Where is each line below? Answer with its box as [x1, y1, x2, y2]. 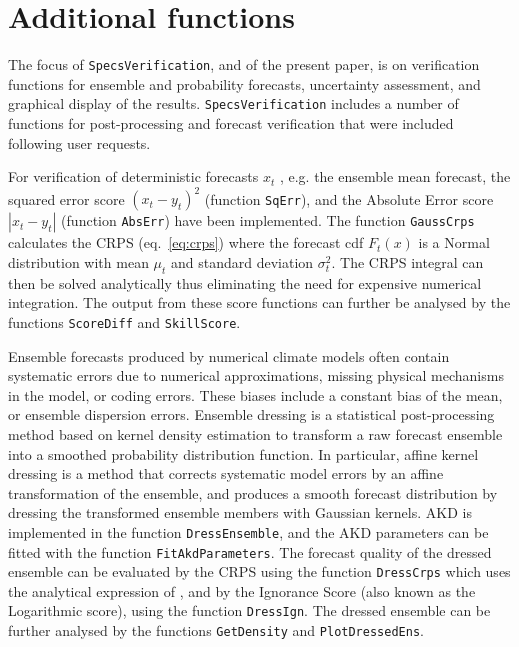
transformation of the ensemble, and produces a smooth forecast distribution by [8, 482, 498, 503]
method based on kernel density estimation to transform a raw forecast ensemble [8, 423, 503, 444]
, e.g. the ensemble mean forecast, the [279, 166, 511, 187]
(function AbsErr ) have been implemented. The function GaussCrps [61, 210, 475, 231]
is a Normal [418, 232, 490, 253]
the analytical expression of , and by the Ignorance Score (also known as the [8, 580, 476, 601]
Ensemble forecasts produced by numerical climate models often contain [8, 345, 450, 366]
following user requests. [8, 132, 151, 153]
